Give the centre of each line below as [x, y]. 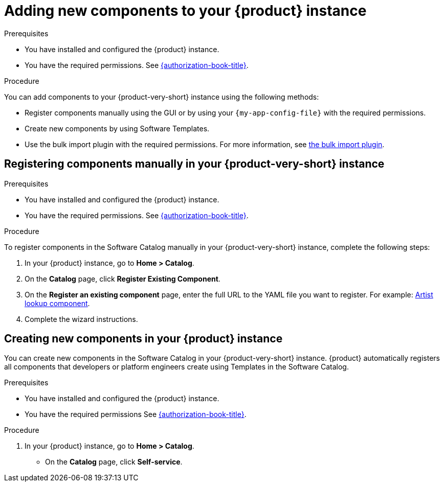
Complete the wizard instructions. [81, 319]
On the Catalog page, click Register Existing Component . [123, 279]
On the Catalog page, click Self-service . [114, 462]
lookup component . [57, 303]
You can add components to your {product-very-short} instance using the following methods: [162, 97]
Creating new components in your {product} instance [143, 339]
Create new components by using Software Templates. [117, 128]
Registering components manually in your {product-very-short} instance [194, 164]
